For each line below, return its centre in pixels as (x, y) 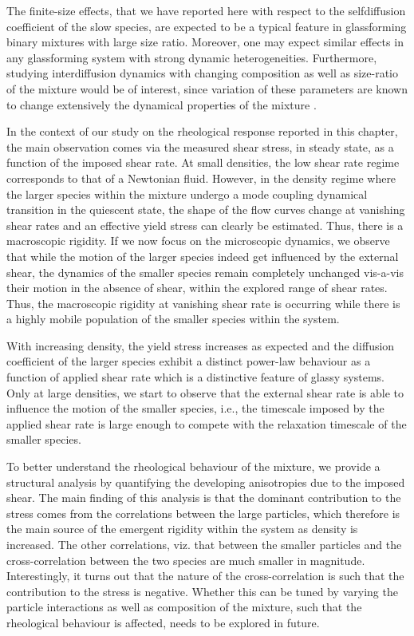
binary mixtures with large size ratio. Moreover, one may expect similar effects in (205, 42)
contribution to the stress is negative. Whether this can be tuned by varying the (202, 591)
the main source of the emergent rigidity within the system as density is (182, 529)
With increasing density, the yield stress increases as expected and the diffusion (201, 345)
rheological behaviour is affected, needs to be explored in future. (163, 622)
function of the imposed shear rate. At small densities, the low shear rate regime (203, 162)
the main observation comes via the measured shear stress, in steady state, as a (200, 146)
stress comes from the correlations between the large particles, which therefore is (203, 513)
